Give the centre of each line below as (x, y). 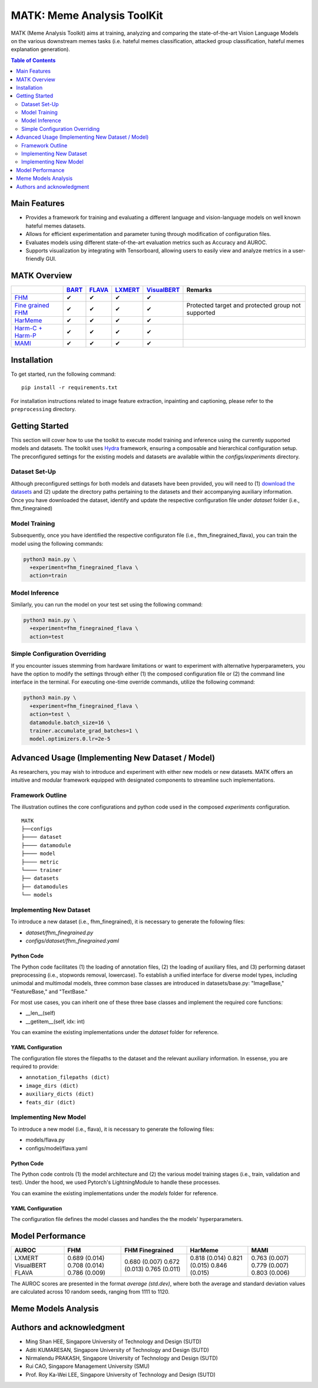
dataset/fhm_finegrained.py (59, 933)
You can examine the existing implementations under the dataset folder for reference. (115, 1032)
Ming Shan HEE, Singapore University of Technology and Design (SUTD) (114, 1341)
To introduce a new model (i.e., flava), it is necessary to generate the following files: (112, 1129)
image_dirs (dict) (52, 1086)
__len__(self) (41, 1013)
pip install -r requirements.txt (69, 388)
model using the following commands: (57, 543)
